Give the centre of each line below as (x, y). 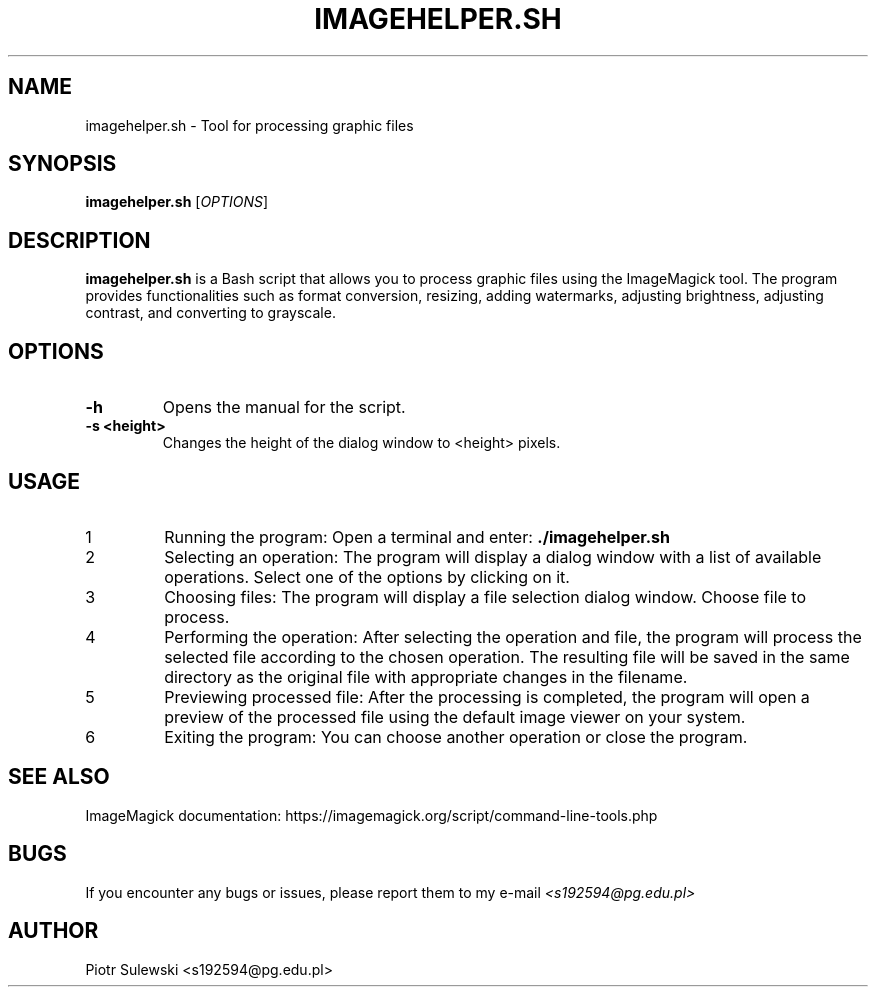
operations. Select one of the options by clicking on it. (367, 576)
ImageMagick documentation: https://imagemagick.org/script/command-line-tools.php (371, 815)
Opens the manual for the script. (284, 407)
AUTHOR (53, 931)
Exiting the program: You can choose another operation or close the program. (456, 736)
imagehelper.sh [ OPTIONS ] (177, 202)
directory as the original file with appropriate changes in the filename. (426, 676)
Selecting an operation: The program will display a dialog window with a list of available (493, 556)
